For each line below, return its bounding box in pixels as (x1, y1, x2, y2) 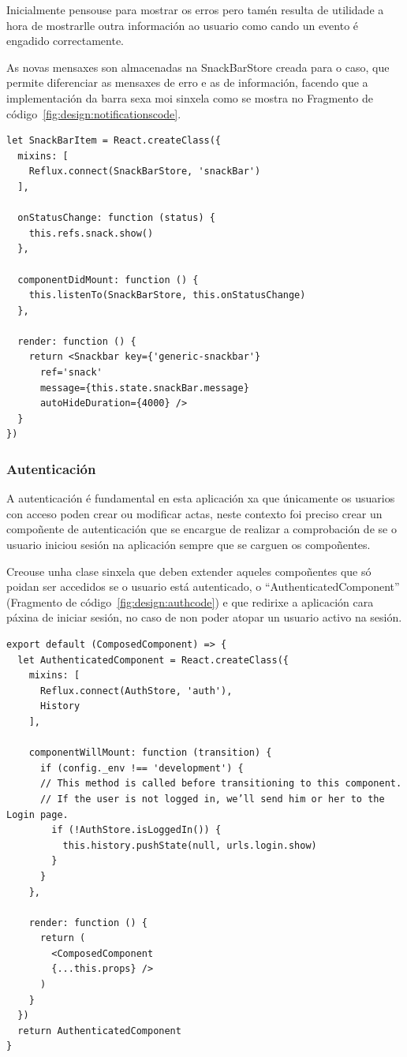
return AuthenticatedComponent (17, 1025, 181, 1036)
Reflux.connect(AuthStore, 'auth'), (39, 685, 233, 697)
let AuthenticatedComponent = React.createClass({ (17, 654, 289, 666)
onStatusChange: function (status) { (17, 212, 215, 224)
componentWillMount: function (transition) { (28, 747, 272, 759)
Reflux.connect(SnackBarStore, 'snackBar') (28, 166, 261, 177)
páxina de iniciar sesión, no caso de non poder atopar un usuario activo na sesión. (6, 609, 402, 626)
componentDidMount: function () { (17, 274, 199, 286)
